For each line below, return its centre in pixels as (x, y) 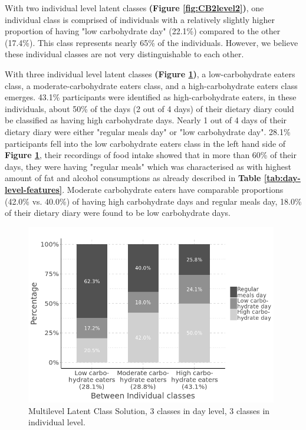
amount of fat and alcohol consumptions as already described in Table (133, 178)
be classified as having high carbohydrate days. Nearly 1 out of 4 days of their (146, 120)
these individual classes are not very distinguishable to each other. (124, 54)
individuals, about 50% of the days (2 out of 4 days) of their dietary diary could (149, 108)
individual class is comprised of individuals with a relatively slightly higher (140, 19)
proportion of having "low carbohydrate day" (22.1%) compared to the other (143, 31)
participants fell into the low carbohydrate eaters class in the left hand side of (145, 143)
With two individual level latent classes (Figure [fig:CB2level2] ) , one (134, 8)
